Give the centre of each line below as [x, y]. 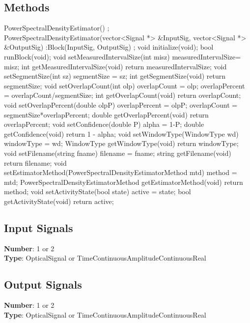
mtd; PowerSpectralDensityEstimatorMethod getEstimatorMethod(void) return [124, 182]
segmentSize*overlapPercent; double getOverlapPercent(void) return [106, 114]
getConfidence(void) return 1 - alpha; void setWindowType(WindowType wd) [121, 133]
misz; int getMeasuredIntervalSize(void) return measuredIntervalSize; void [115, 66]
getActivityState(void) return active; [59, 201]
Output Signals [43, 284]
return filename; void [35, 162]
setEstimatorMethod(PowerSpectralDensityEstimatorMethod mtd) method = [121, 172]
